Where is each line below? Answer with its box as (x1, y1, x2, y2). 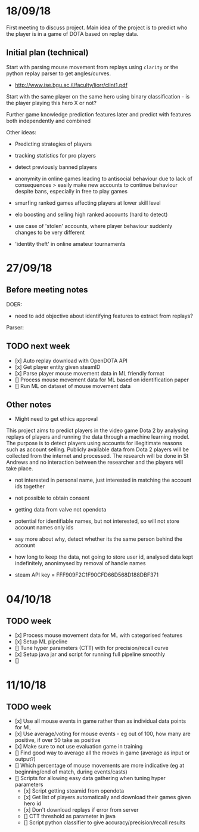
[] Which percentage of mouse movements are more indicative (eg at (14, 762, 185, 769)
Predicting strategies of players (14, 140, 92, 147)
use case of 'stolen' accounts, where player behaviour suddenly (14, 222, 173, 229)
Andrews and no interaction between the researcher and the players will (6, 458, 184, 466)
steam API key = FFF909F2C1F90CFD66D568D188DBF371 (14, 571, 159, 578)
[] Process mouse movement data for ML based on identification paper (14, 376, 189, 383)
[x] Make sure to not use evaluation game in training (14, 743, 143, 750)
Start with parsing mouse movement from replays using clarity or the (6, 63, 179, 70)
